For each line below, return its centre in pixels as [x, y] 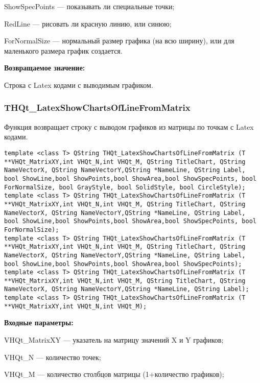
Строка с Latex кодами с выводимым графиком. [79, 85]
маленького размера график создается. [63, 50]
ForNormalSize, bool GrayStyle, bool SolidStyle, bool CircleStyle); [125, 187]
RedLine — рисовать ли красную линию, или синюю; [88, 23]
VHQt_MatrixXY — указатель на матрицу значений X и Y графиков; [114, 340]
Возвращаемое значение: [45, 68]
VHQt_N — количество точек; [53, 357]
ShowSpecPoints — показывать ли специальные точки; [89, 6]
